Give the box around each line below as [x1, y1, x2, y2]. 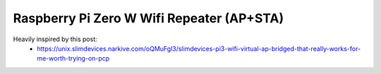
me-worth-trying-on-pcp [37, 54, 110, 63]
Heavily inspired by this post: [13, 35, 98, 43]
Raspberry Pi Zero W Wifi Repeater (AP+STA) [13, 10, 284, 26]
